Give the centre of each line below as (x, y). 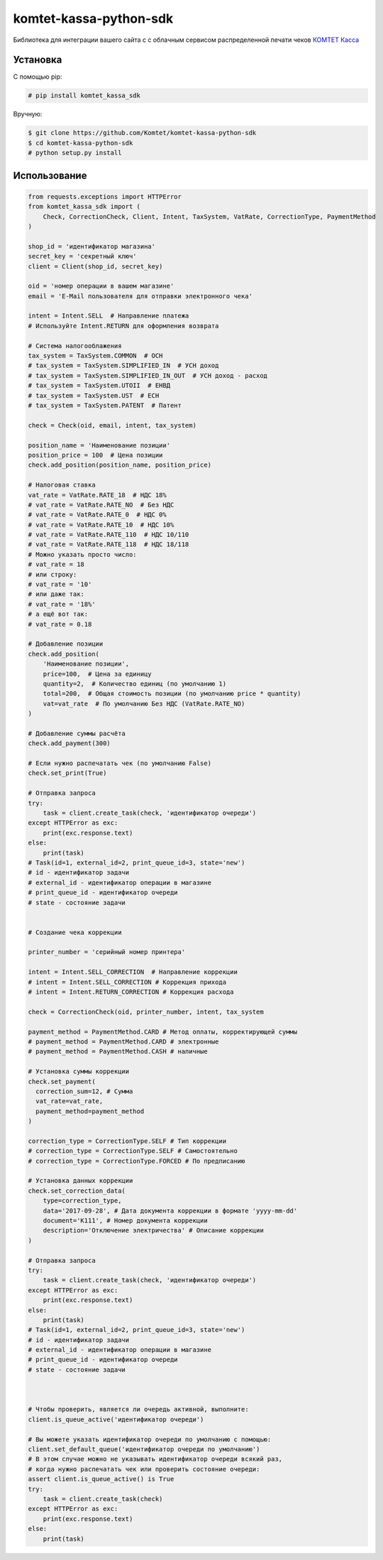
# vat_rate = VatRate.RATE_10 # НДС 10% (101, 525)
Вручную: (28, 114)
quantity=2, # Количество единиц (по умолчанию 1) (135, 683)
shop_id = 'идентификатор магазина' (92, 246)
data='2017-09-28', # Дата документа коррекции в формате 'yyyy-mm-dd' (170, 1210)
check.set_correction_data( (77, 1191)
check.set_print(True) (67, 773)
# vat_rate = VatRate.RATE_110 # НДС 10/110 (109, 535)
